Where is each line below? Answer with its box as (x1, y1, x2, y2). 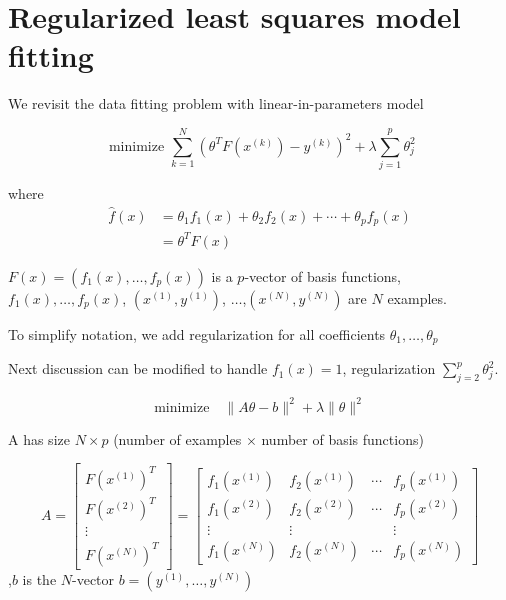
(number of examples (113, 428, 242, 449)
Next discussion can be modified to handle (8, 358, 268, 379)
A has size (8, 428, 70, 449)
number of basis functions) (261, 428, 424, 449)
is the (22, 568, 57, 589)
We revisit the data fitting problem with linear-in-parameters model (8, 93, 424, 114)
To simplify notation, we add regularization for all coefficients (8, 323, 386, 344)
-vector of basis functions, (244, 265, 401, 286)
